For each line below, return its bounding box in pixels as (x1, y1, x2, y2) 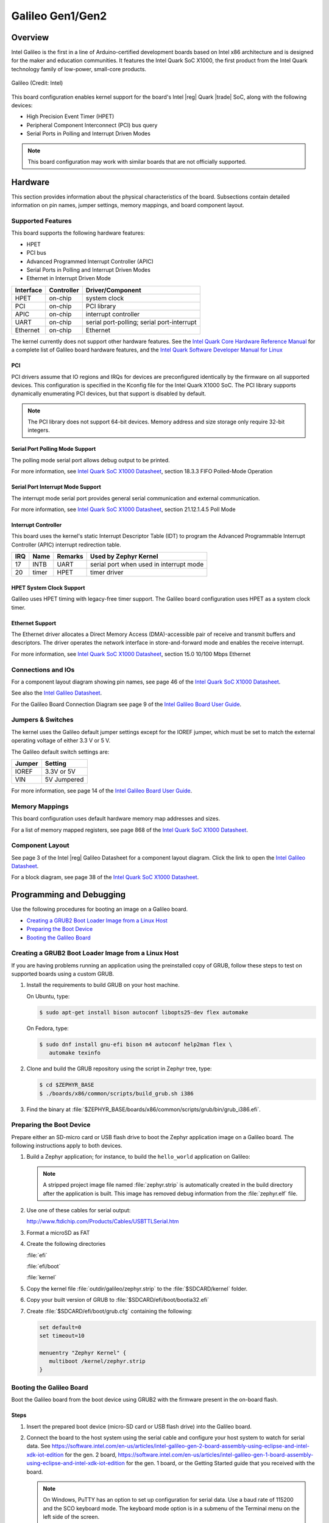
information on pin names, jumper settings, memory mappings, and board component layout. (11, 202, 245, 209)
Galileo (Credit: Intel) (11, 79, 63, 87)
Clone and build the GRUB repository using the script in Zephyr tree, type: (26, 1065, 212, 1072)
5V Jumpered (44, 776, 84, 784)
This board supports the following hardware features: (11, 229, 146, 237)
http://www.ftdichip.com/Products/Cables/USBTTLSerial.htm (26, 1218, 179, 1225)
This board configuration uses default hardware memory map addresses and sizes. (11, 815, 221, 822)
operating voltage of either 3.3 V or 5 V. (11, 737, 111, 744)
